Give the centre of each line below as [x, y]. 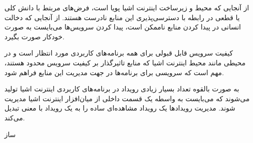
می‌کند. [15, 117]
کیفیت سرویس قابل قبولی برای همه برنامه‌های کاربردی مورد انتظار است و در [119, 53]
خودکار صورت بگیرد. [34, 36]
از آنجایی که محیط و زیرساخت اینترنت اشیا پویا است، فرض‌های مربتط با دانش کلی [127, 7]
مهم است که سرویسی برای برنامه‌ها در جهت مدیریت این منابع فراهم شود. [114, 72]
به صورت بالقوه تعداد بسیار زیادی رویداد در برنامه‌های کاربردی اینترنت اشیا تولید [122, 89]
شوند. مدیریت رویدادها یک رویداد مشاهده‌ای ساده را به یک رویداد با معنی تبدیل [120, 108]
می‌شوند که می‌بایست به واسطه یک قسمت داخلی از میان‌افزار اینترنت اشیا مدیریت [127, 98]
